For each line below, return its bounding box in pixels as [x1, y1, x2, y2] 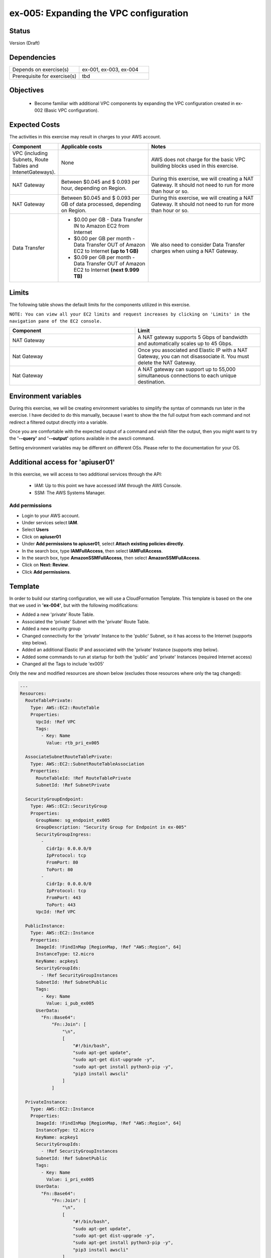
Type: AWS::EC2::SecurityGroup [30, 803, 107, 809]
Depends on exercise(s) [12, 66, 69, 73]
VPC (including [12, 149, 48, 156]
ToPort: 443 [46, 902, 76, 908]
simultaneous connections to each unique [138, 372, 237, 379]
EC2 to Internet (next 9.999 [73, 266, 140, 273]
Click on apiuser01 [22, 533, 61, 539]
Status [9, 27, 31, 35]
